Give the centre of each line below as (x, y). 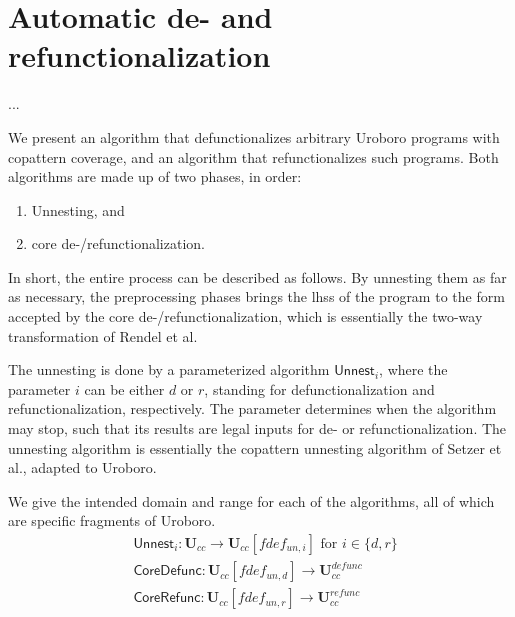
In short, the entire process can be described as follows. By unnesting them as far (257, 276)
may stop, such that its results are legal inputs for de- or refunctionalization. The (257, 428)
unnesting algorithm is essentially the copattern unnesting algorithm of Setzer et (255, 447)
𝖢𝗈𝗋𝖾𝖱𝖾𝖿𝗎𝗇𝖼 (167, 598)
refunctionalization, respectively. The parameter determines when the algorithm (252, 408)
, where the (413, 369)
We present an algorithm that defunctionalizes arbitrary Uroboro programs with (254, 136)
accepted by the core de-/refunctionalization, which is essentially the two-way (245, 316)
